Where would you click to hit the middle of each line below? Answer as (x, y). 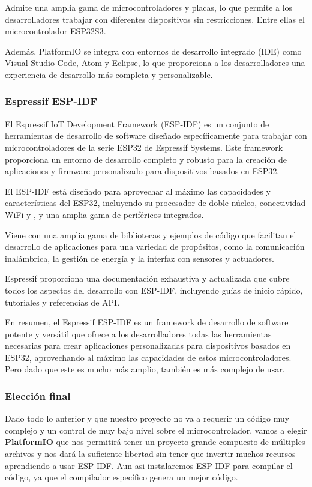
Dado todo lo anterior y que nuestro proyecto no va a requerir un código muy (147, 418)
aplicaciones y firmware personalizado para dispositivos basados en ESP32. (142, 171)
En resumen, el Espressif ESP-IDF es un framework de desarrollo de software (147, 322)
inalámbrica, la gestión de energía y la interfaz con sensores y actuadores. (139, 258)
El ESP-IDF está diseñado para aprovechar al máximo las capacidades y (138, 191)
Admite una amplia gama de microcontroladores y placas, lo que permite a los (149, 7)
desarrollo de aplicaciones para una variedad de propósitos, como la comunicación (155, 247)
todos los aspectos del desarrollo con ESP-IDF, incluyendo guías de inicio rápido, (154, 290)
